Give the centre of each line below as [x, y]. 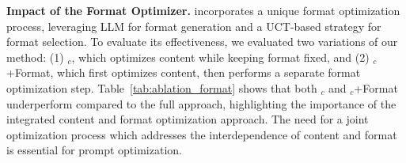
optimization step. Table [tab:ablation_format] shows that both [162, 87]
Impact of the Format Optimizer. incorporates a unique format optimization [203, 10]
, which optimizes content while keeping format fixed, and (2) [220, 57]
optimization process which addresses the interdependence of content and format [202, 134]
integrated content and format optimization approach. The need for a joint [188, 119]
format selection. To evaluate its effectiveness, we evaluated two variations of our [202, 42]
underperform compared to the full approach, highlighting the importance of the [201, 103]
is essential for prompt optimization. [94, 150]
